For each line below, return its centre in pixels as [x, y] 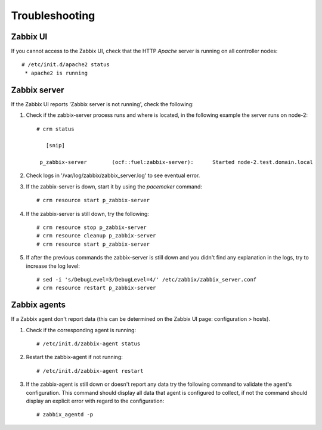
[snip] [55, 146]
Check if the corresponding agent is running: [81, 330]
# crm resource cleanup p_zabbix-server [96, 236]
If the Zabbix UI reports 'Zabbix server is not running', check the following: [102, 104]
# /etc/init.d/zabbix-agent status [89, 344]
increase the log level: [53, 266]
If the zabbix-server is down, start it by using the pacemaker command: [114, 186]
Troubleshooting [53, 16]
